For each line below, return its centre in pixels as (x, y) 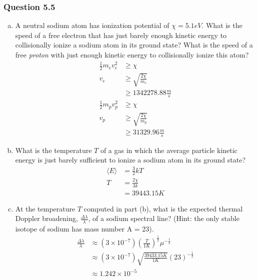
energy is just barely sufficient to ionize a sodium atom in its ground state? (130, 160)
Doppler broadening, (46, 218)
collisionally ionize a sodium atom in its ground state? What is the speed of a (134, 45)
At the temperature (45, 208)
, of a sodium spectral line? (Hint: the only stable (164, 218)
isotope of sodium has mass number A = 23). (84, 229)
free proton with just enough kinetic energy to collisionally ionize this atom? (132, 54)
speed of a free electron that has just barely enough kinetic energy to (121, 35)
